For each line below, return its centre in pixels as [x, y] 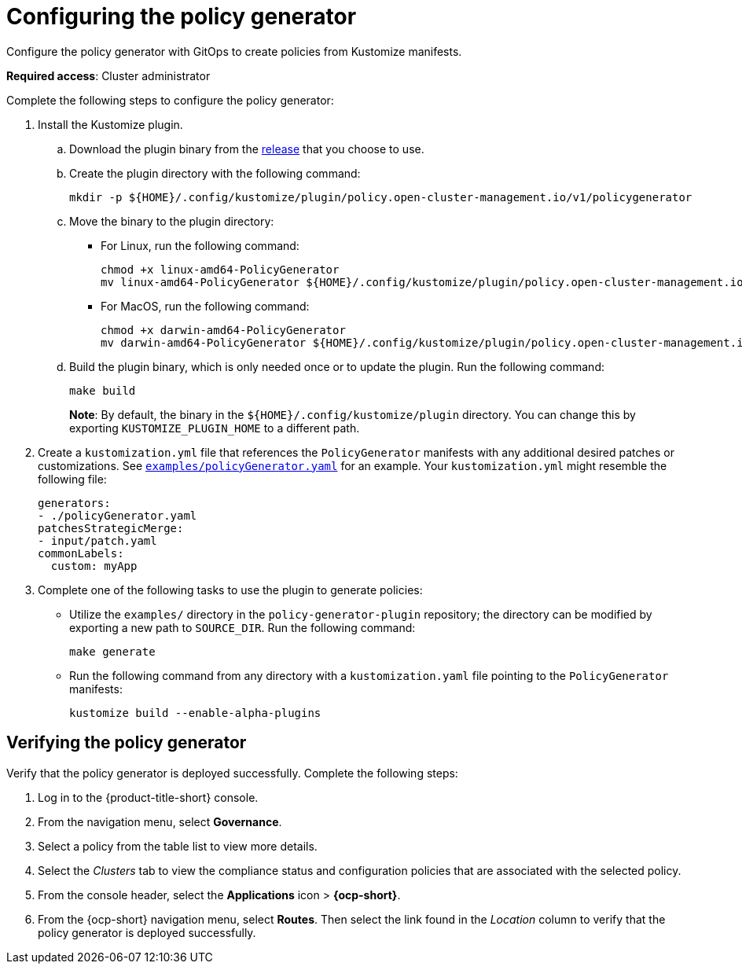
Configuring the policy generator [182, 17]
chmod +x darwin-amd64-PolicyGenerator [223, 330]
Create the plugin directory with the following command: [215, 173]
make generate [112, 651]
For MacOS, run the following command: [205, 306]
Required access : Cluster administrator [108, 75]
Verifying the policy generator [127, 743]
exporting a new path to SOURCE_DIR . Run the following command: [242, 627]
